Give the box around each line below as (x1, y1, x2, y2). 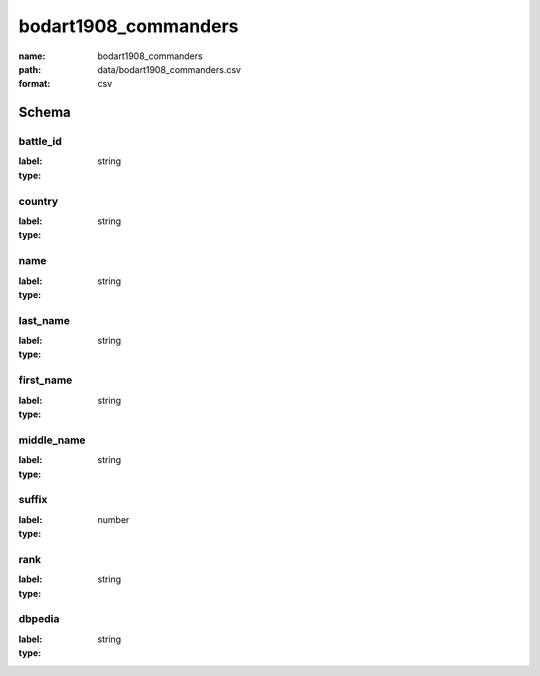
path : (18, 63, 42, 75)
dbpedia (18, 612, 60, 626)
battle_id (18, 135, 62, 149)
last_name (18, 313, 70, 327)
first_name (18, 373, 73, 387)
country (18, 194, 59, 208)
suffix (18, 493, 48, 507)
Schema (18, 104, 72, 121)
